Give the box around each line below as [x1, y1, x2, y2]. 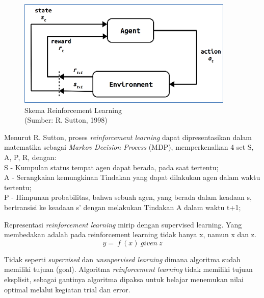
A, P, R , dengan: [4, 151, 57, 162]
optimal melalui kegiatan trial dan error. [4, 284, 130, 294]
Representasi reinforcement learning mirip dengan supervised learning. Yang [4, 219, 242, 230]
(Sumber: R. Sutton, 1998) [24, 114, 108, 125]
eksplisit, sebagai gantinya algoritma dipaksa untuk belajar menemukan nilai [4, 273, 244, 284]
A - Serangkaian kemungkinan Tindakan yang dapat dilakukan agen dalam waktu [4, 172, 260, 182]
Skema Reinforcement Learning [24, 104, 122, 115]
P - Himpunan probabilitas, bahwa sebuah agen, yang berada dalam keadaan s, [4, 192, 252, 202]
